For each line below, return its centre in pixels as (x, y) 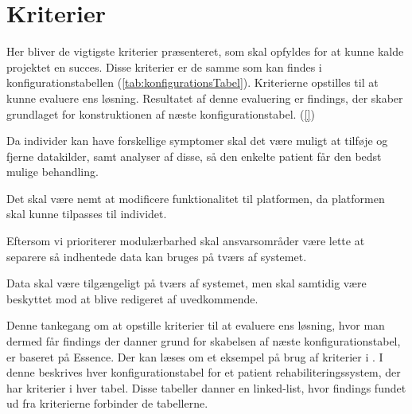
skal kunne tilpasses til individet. (87, 214)
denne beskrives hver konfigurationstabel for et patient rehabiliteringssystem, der (204, 372)
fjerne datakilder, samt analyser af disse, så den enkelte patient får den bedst (194, 156)
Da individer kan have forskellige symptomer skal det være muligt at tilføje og (197, 141)
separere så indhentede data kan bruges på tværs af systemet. (157, 256)
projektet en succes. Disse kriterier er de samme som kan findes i (164, 66)
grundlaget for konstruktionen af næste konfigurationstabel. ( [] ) (161, 113)
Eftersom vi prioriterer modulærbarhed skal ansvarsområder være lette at (186, 241)
